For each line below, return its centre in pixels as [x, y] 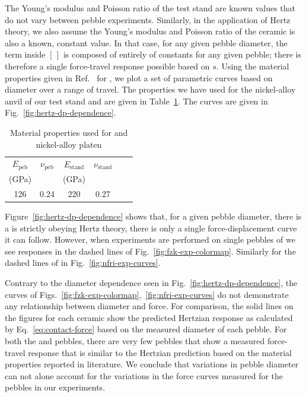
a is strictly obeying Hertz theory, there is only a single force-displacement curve [151, 228]
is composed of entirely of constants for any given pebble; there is [182, 54]
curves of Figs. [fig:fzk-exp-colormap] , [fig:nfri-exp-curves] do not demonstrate [147, 294]
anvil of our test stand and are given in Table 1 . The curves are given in [136, 101]
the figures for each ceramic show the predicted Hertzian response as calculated [149, 317]
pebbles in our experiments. [55, 387]
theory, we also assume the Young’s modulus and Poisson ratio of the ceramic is [150, 31]
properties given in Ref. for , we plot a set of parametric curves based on [139, 77]
